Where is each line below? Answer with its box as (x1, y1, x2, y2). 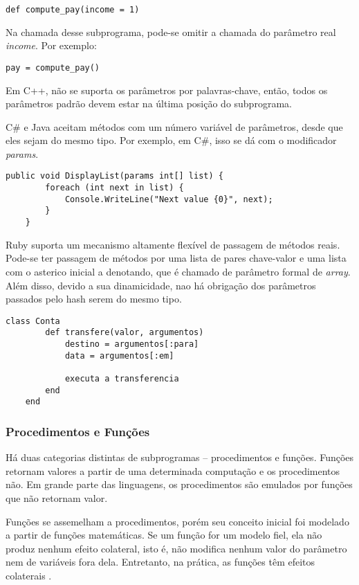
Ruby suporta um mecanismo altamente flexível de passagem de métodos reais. (6, 237, 340, 251)
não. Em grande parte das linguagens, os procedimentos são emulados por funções (6, 477, 353, 492)
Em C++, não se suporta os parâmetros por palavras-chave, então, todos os (6, 82, 328, 97)
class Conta (6, 316, 60, 326)
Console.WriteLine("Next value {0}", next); (64, 194, 273, 204)
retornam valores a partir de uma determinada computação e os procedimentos (6, 463, 340, 478)
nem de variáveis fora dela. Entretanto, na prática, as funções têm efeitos (6, 555, 315, 569)
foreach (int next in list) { (45, 183, 184, 193)
